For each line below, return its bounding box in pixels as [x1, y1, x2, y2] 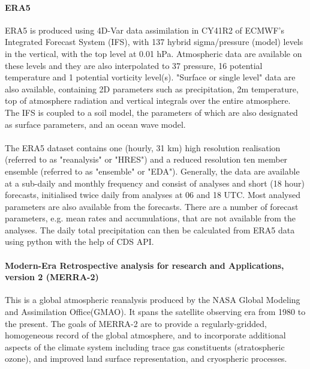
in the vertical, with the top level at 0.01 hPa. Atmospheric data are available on [5, 47, 302, 59]
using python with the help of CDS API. [5, 235, 154, 248]
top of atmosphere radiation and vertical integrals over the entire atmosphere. [5, 94, 291, 107]
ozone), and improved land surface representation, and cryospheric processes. [5, 352, 287, 365]
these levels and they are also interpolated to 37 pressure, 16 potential [5, 59, 263, 71]
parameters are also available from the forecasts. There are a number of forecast [5, 200, 299, 212]
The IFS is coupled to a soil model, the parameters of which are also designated [5, 106, 298, 118]
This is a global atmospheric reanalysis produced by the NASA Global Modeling [5, 293, 300, 306]
